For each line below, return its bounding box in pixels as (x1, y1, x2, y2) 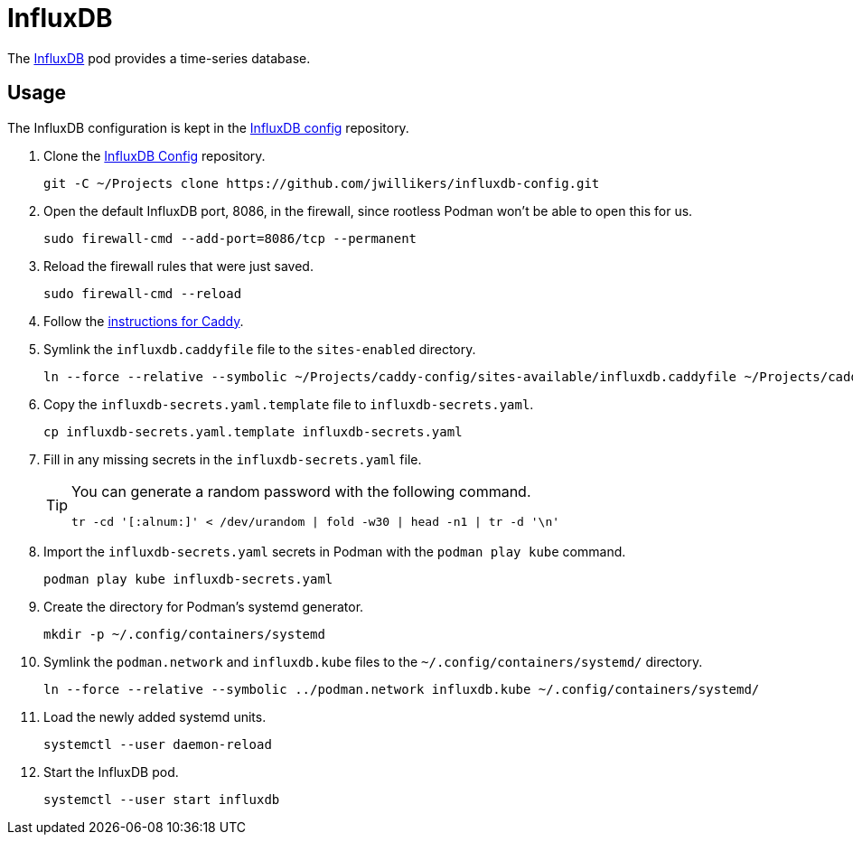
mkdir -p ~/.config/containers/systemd (43, 626, 325, 641)
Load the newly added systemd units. (43, 708, 267, 725)
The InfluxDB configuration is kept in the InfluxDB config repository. (7, 119, 409, 136)
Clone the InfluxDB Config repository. (43, 147, 266, 164)
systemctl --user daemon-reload (43, 736, 272, 752)
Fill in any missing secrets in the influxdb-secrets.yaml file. (43, 451, 422, 467)
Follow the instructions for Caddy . (43, 313, 244, 329)
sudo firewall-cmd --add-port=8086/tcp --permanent (43, 230, 417, 246)
